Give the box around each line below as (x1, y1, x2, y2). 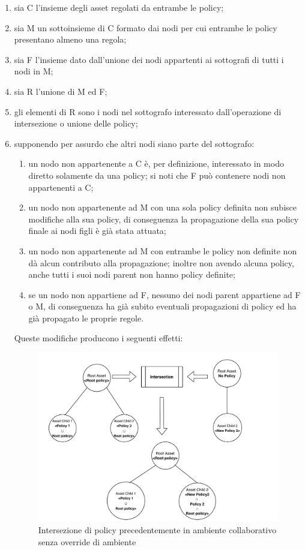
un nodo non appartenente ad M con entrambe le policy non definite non (28, 244, 297, 257)
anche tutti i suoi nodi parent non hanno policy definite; (28, 268, 235, 281)
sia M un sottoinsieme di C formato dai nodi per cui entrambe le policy (14, 21, 277, 34)
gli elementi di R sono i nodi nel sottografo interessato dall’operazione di (14, 105, 282, 118)
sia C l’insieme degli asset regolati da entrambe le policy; (14, 1, 224, 13)
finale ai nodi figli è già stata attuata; (28, 224, 166, 237)
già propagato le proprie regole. (28, 311, 144, 324)
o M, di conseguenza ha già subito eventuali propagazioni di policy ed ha (28, 300, 297, 312)
